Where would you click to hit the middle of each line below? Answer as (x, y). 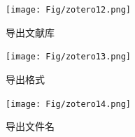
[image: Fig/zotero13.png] (68, 57)
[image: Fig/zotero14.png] (68, 104)
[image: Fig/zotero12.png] (68, 10)
